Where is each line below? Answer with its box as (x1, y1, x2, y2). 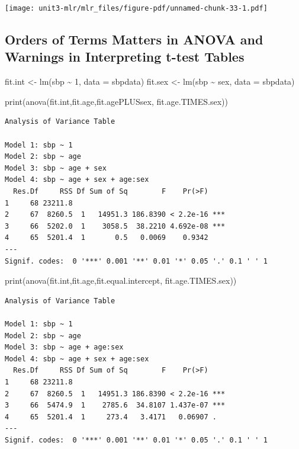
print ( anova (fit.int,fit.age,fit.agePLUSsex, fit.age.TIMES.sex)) (5, 95, 228, 107)
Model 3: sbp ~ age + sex (5, 163, 107, 172)
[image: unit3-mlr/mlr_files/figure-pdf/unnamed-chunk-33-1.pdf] (5, 4, 268, 12)
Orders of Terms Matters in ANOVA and (5, 30, 263, 49)
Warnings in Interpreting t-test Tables (5, 47, 245, 66)
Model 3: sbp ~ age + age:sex (5, 343, 124, 352)
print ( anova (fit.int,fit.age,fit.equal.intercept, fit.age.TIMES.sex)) (5, 274, 237, 287)
